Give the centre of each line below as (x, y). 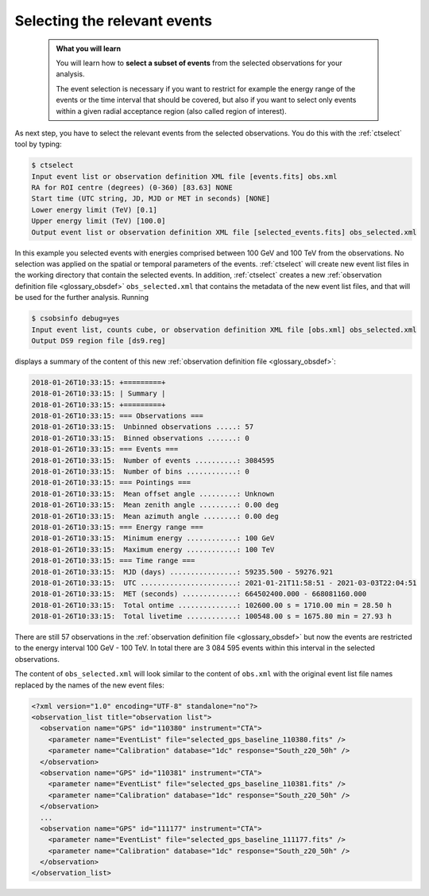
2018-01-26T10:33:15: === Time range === (113, 561)
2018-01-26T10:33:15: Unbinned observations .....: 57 (143, 427)
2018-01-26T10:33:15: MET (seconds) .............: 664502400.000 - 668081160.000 (199, 594)
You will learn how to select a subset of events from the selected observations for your (199, 63)
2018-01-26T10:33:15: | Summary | (99, 393)
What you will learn (89, 49)
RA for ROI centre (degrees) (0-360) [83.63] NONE (132, 188)
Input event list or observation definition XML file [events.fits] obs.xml (184, 176)
